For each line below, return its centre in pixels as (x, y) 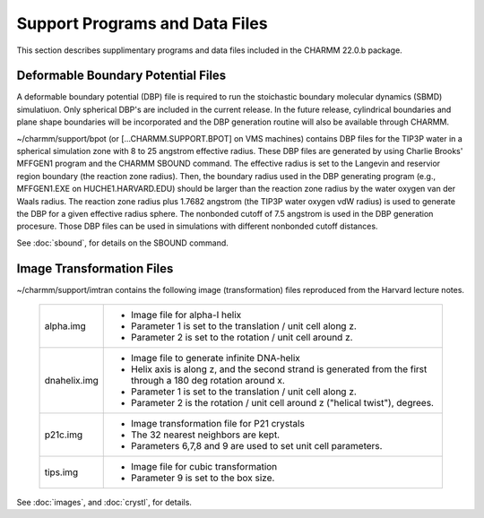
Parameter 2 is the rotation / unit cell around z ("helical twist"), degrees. (283, 403)
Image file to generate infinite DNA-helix (216, 358)
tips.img (61, 472)
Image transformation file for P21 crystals (218, 424)
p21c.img (64, 435)
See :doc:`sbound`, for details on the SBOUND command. (122, 243)
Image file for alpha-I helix (186, 315)
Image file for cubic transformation (204, 467)
